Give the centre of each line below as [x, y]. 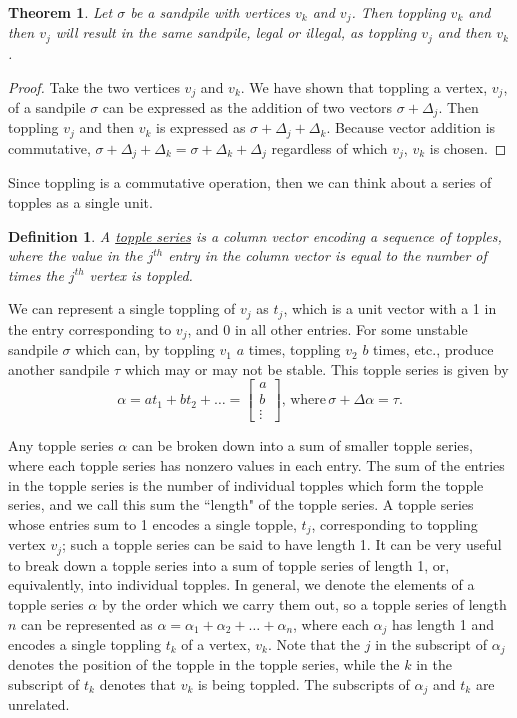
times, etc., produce [433, 349]
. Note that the [314, 643]
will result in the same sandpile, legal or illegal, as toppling [236, 32]
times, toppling [294, 349]
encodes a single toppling [84, 643]
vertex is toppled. [141, 274]
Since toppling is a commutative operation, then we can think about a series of [250, 182]
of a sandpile [47, 106]
